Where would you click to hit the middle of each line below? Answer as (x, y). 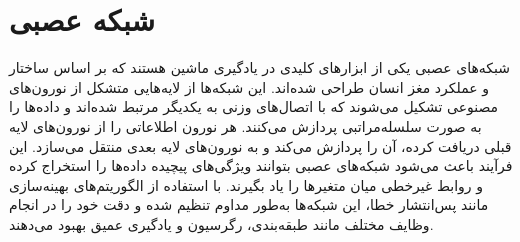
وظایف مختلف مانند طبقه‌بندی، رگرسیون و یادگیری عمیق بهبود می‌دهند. (221, 223)
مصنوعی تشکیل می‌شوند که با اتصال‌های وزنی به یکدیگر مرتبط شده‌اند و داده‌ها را (254, 106)
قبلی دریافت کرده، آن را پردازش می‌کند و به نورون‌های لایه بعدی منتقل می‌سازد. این (260, 145)
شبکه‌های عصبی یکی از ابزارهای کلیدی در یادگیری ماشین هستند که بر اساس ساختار (260, 67)
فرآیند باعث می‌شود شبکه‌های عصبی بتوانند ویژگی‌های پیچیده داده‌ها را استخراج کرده (261, 165)
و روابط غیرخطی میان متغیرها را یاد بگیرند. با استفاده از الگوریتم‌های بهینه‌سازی (246, 184)
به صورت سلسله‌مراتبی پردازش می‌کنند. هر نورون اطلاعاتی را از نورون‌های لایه (245, 125)
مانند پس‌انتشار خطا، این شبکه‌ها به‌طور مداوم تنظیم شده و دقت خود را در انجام (249, 204)
